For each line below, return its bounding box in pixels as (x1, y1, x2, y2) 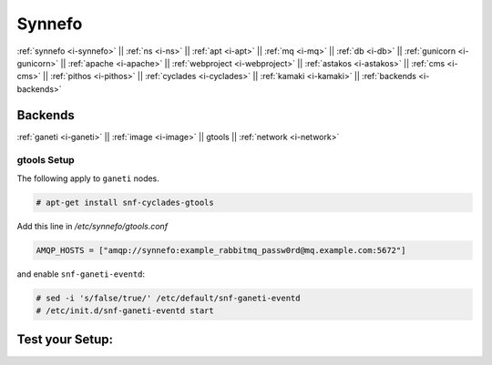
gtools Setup (16, 154, 75, 167)
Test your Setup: (16, 332, 114, 348)
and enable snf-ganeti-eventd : (16, 269, 146, 279)
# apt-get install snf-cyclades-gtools (36, 197, 214, 208)
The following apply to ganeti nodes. (16, 173, 159, 184)
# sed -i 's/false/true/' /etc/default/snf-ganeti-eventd (36, 292, 301, 303)
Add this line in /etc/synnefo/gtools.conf (16, 220, 169, 231)
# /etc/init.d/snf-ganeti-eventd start (36, 306, 214, 316)
